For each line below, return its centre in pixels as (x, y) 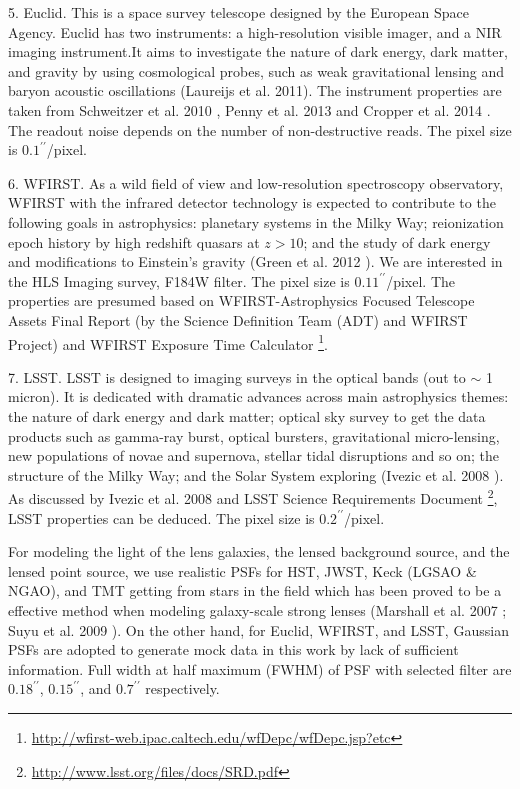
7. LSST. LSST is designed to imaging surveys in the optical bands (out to (237, 376)
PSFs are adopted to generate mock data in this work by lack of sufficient (233, 649)
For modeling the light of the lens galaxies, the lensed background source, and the (259, 551)
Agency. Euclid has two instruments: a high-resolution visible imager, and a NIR (255, 31)
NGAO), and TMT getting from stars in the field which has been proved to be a (255, 590)
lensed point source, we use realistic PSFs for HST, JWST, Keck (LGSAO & (242, 570)
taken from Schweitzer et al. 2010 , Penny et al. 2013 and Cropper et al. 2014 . (249, 109)
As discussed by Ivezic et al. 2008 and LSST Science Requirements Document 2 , (253, 496)
